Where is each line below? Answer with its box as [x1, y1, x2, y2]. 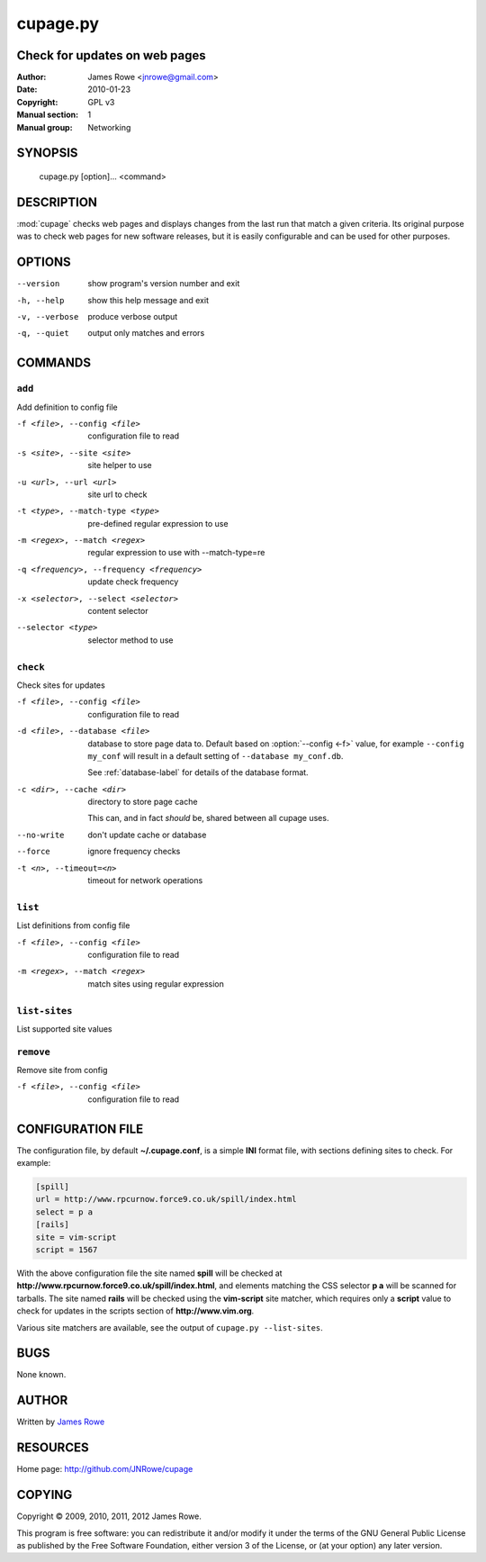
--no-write [16, 829, 65, 840]
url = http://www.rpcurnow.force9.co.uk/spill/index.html [35, 1194, 297, 1205]
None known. [16, 1369, 67, 1380]
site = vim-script [35, 1232, 117, 1242]
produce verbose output [87, 311, 178, 322]
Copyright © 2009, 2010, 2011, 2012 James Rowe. [16, 1511, 202, 1521]
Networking [87, 122, 131, 132]
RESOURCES [16, 1440, 89, 1456]
